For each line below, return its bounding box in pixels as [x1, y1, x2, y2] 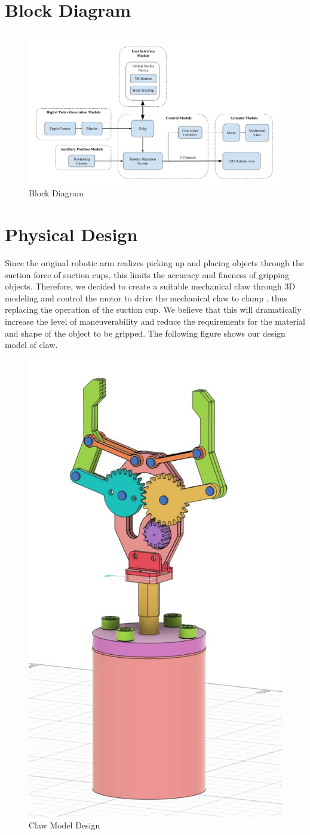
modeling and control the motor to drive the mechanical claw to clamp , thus [5, 291, 287, 304]
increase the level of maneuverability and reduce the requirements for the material [5, 315, 305, 328]
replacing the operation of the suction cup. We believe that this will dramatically [5, 303, 302, 316]
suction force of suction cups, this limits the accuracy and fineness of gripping [5, 268, 289, 281]
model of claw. [5, 338, 58, 351]
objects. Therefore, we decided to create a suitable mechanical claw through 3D [5, 280, 296, 292]
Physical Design [5, 222, 138, 247]
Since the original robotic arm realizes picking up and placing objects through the [5, 257, 304, 269]
